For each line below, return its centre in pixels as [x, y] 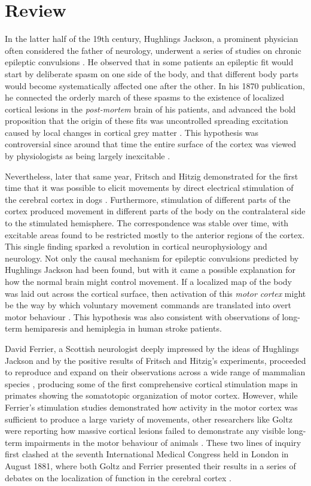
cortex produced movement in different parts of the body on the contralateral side [155, 211]
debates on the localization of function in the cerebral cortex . [118, 477]
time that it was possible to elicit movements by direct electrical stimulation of [149, 188]
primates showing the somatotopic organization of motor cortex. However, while [151, 395]
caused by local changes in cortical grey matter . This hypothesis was [132, 132]
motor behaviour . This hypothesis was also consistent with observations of [142, 316]
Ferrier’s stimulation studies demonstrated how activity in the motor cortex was [151, 407]
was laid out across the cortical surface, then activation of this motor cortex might [155, 293]
